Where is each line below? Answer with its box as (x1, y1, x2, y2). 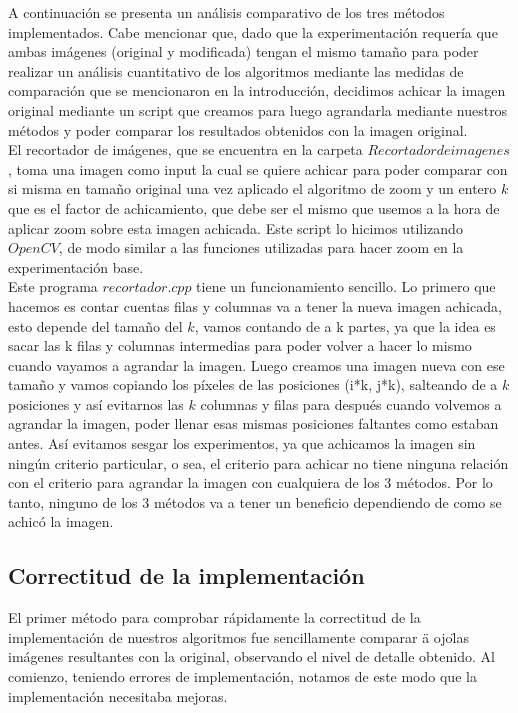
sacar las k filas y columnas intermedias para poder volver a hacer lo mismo (8, 335, 472, 356)
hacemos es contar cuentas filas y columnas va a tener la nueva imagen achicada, (8, 295, 502, 316)
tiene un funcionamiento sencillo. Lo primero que (196, 276, 496, 297)
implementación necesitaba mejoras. (8, 685, 228, 706)
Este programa (8, 276, 98, 297)
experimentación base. (8, 256, 144, 277)
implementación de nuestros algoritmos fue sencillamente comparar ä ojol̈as (8, 626, 469, 647)
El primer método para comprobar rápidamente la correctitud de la (8, 607, 421, 628)
